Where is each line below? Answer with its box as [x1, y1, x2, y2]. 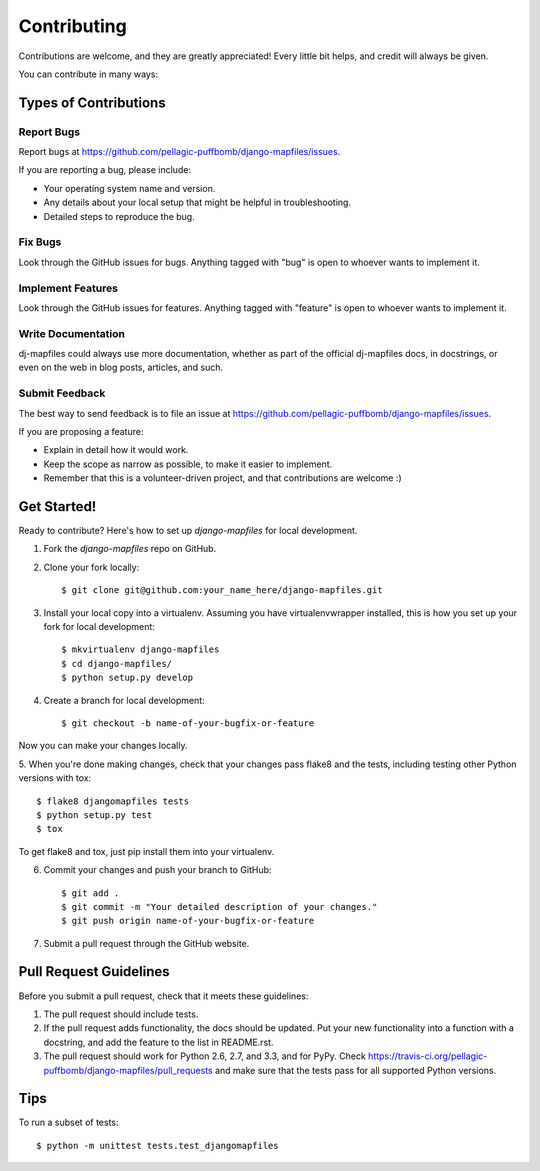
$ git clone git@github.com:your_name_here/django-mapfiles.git [61, 585, 384, 596]
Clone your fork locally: [43, 561, 140, 573]
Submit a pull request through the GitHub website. [43, 937, 250, 949]
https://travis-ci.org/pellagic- [368, 1050, 488, 1062]
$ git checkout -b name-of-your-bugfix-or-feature [61, 717, 315, 729]
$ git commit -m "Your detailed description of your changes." [61, 901, 378, 912]
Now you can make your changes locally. [18, 740, 188, 752]
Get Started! [18, 498, 97, 515]
